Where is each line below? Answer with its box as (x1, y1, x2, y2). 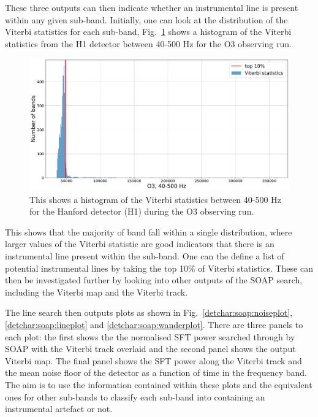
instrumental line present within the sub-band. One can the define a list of (5, 250, 284, 262)
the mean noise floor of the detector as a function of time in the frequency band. (5, 366, 307, 379)
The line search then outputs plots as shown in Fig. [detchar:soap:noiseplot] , (5, 306, 293, 319)
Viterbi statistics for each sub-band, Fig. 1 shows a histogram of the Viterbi (5, 25, 292, 38)
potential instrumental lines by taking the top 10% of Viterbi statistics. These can (5, 261, 313, 274)
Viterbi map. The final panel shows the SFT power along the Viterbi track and (5, 354, 302, 367)
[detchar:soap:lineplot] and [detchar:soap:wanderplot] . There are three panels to (5, 318, 303, 331)
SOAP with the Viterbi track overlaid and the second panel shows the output (5, 342, 296, 355)
